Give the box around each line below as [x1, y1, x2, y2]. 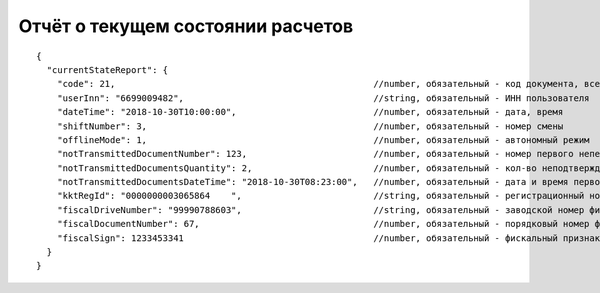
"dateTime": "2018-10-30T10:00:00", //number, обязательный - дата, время [56, 106, 564, 118]
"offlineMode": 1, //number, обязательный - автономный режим [56, 134, 590, 145]
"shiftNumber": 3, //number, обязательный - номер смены [56, 120, 564, 132]
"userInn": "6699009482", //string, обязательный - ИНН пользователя [56, 92, 590, 104]
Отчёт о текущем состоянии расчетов [18, 15, 354, 37]
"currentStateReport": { [46, 64, 169, 75]
